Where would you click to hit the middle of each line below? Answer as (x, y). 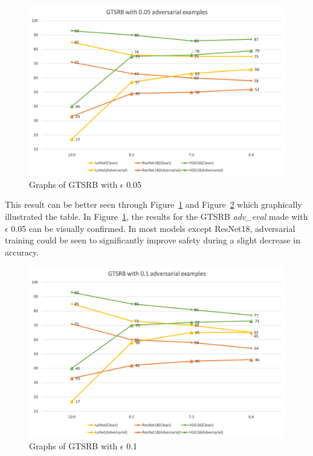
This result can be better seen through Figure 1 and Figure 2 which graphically (153, 204)
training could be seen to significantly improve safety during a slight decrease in (153, 240)
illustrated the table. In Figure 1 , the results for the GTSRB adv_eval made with (156, 216)
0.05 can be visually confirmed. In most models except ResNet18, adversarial (153, 228)
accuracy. (22, 252)
